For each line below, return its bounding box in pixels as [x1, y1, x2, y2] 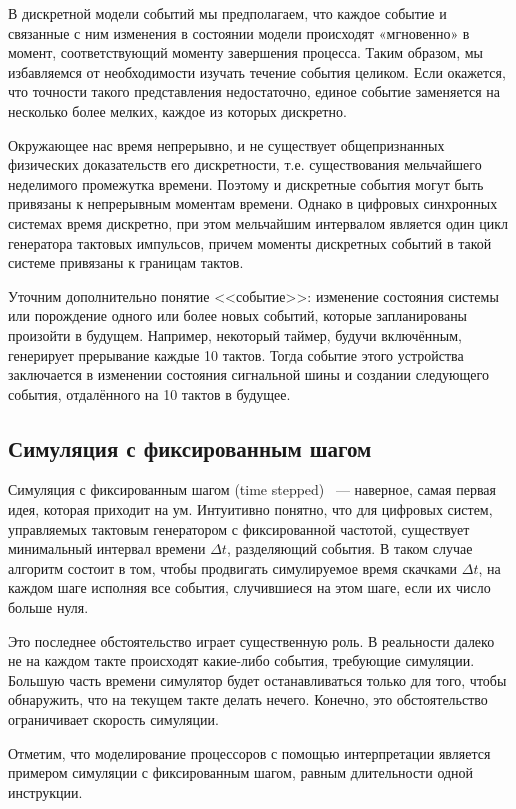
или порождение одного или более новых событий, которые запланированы [8, 305, 468, 326]
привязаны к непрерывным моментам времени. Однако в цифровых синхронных [8, 193, 498, 214]
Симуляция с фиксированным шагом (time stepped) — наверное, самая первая [8, 479, 496, 500]
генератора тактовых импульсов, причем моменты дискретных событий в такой [8, 232, 492, 253]
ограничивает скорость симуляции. [8, 709, 219, 730]
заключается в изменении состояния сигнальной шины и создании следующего [8, 364, 489, 385]
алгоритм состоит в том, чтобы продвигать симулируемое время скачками [8, 557, 458, 578]
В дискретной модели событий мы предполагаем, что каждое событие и [8, 3, 447, 23]
